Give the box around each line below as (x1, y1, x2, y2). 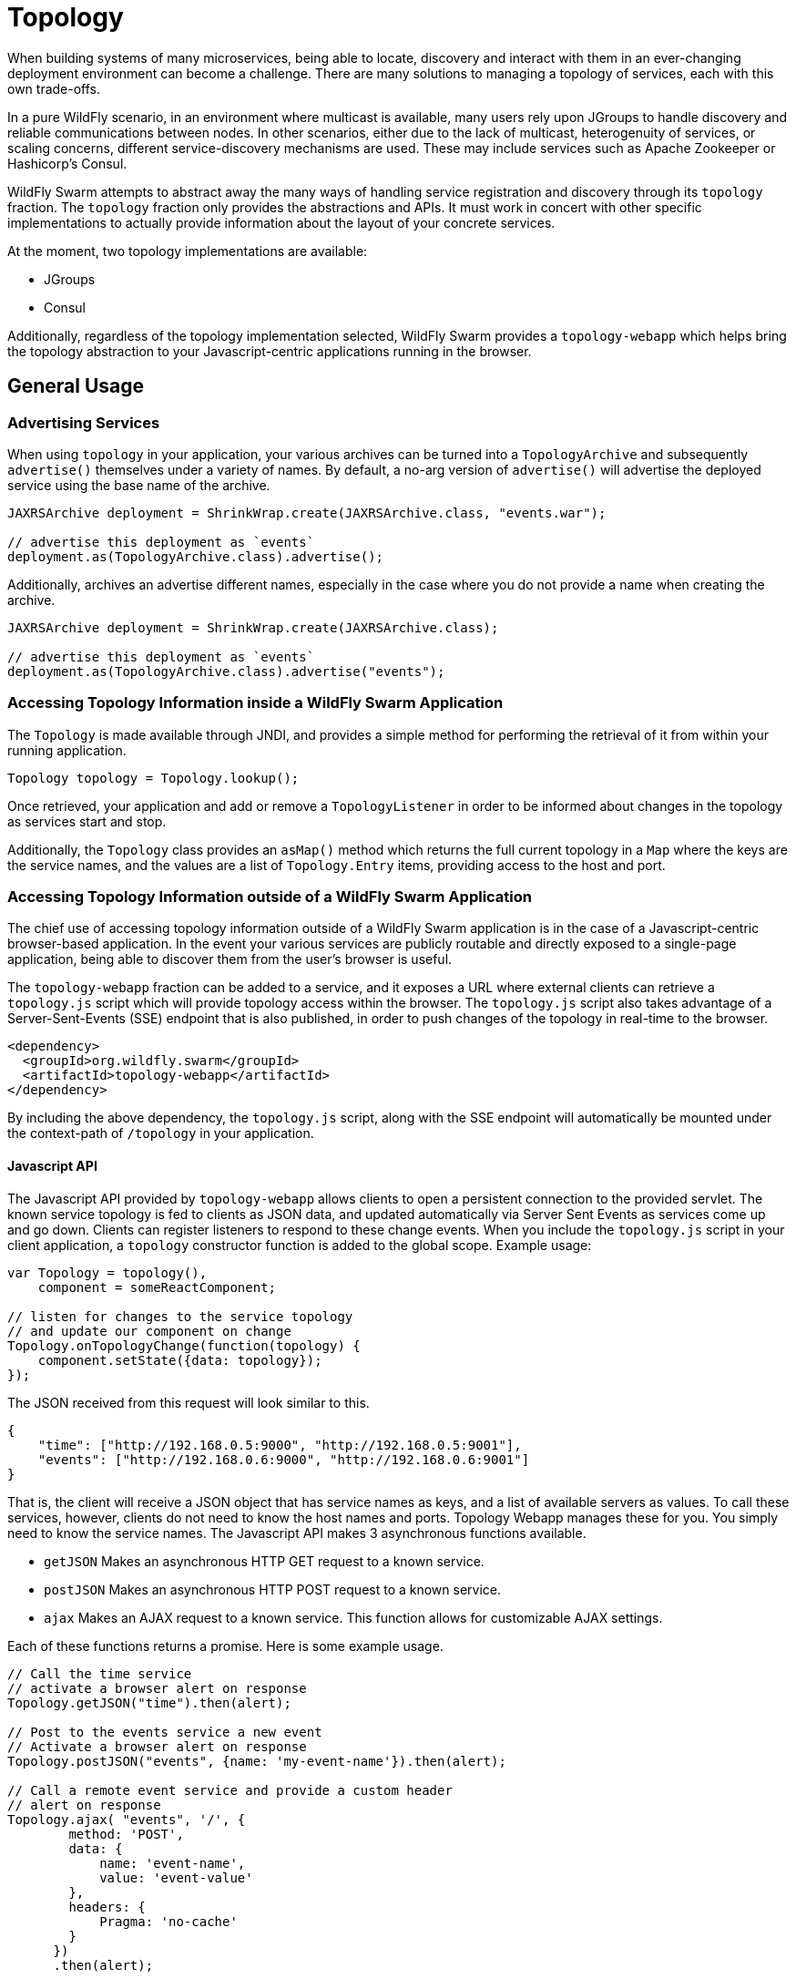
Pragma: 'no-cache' (99, 1913, 238, 1929)
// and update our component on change (7, 1323, 291, 1338)
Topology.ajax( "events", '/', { (7, 1811, 246, 1827)
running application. (7, 742, 127, 758)
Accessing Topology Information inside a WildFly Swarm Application (7, 693, 504, 713)
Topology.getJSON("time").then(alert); (7, 1695, 291, 1710)
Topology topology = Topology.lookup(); (7, 770, 300, 785)
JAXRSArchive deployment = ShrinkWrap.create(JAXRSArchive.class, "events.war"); (7, 505, 607, 520)
